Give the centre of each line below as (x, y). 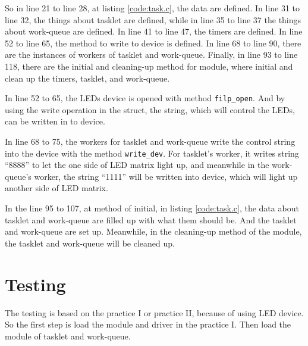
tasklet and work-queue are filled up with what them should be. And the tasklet (151, 219)
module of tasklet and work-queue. (68, 336)
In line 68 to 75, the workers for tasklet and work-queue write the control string (150, 141)
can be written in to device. (55, 121)
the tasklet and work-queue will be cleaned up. (90, 243)
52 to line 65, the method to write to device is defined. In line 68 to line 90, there (153, 43)
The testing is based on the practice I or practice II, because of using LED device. (154, 312)
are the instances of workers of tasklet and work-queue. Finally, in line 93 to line (151, 54)
